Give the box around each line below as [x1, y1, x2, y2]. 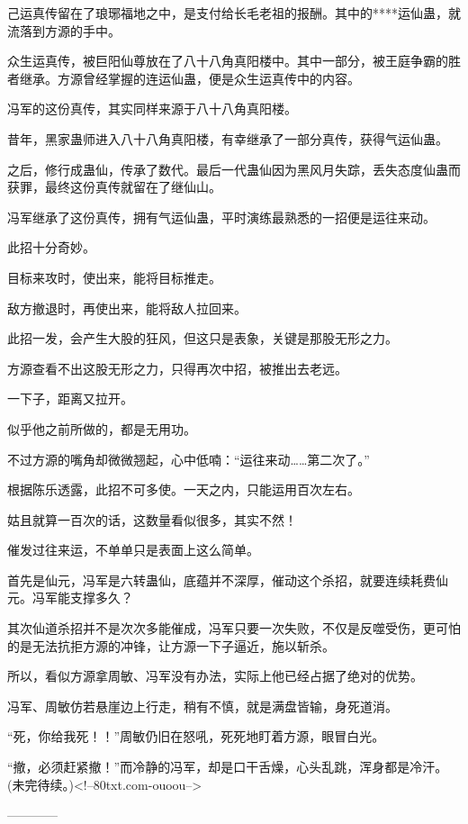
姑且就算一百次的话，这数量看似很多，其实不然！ [7, 510, 297, 529]
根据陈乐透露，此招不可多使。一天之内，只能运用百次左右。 [7, 480, 360, 499]
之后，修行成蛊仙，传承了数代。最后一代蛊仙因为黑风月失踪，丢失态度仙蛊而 [7, 159, 461, 178]
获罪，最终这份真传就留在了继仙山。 [7, 177, 221, 196]
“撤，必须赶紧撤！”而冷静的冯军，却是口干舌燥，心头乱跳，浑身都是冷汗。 [7, 757, 448, 776]
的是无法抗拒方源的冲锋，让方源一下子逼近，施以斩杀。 [7, 636, 335, 655]
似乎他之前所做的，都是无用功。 [7, 419, 196, 438]
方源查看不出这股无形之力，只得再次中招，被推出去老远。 [7, 358, 347, 377]
